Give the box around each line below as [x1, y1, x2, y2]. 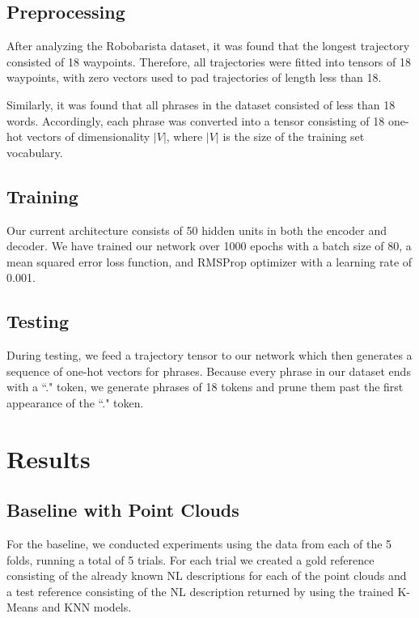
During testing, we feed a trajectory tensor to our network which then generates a [6, 347, 413, 364]
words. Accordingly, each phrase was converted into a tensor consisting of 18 [6, 112, 385, 129]
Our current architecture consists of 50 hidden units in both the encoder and [6, 221, 387, 238]
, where [166, 128, 203, 145]
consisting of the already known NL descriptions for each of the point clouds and [6, 567, 407, 584]
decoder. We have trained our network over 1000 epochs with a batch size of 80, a [6, 237, 412, 254]
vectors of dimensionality [26, 128, 150, 145]
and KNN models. [42, 599, 132, 616]
